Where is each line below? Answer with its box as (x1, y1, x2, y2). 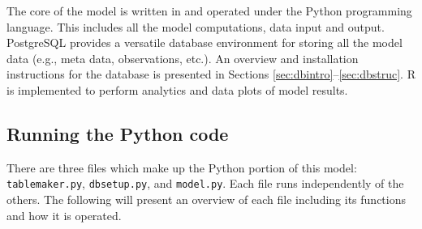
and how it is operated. (6, 206, 122, 223)
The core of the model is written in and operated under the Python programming (6, 2, 412, 19)
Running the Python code (6, 121, 229, 146)
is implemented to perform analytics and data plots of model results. (6, 81, 348, 98)
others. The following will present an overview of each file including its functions (6, 191, 406, 208)
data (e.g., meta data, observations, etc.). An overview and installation (6, 49, 359, 66)
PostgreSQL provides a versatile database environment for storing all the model (6, 34, 403, 51)
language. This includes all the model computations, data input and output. (6, 18, 385, 35)
